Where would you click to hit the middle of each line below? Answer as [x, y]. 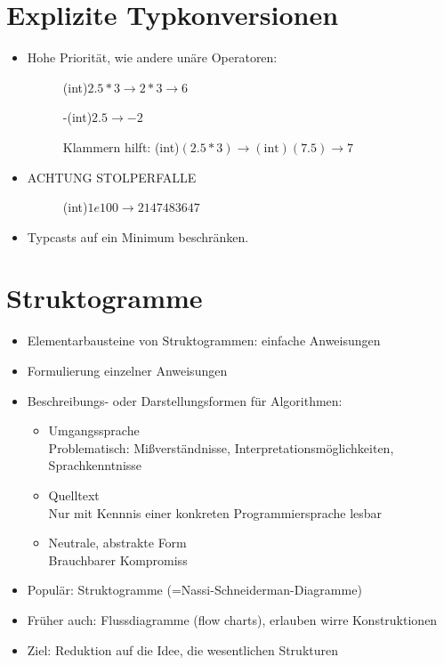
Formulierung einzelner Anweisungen [127, 370]
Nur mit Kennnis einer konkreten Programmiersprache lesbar [215, 512]
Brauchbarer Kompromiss [118, 560]
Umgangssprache [94, 430]
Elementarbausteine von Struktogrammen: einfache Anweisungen [204, 341]
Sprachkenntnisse [95, 465]
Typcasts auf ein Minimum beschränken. [138, 236]
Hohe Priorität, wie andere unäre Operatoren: [152, 57]
